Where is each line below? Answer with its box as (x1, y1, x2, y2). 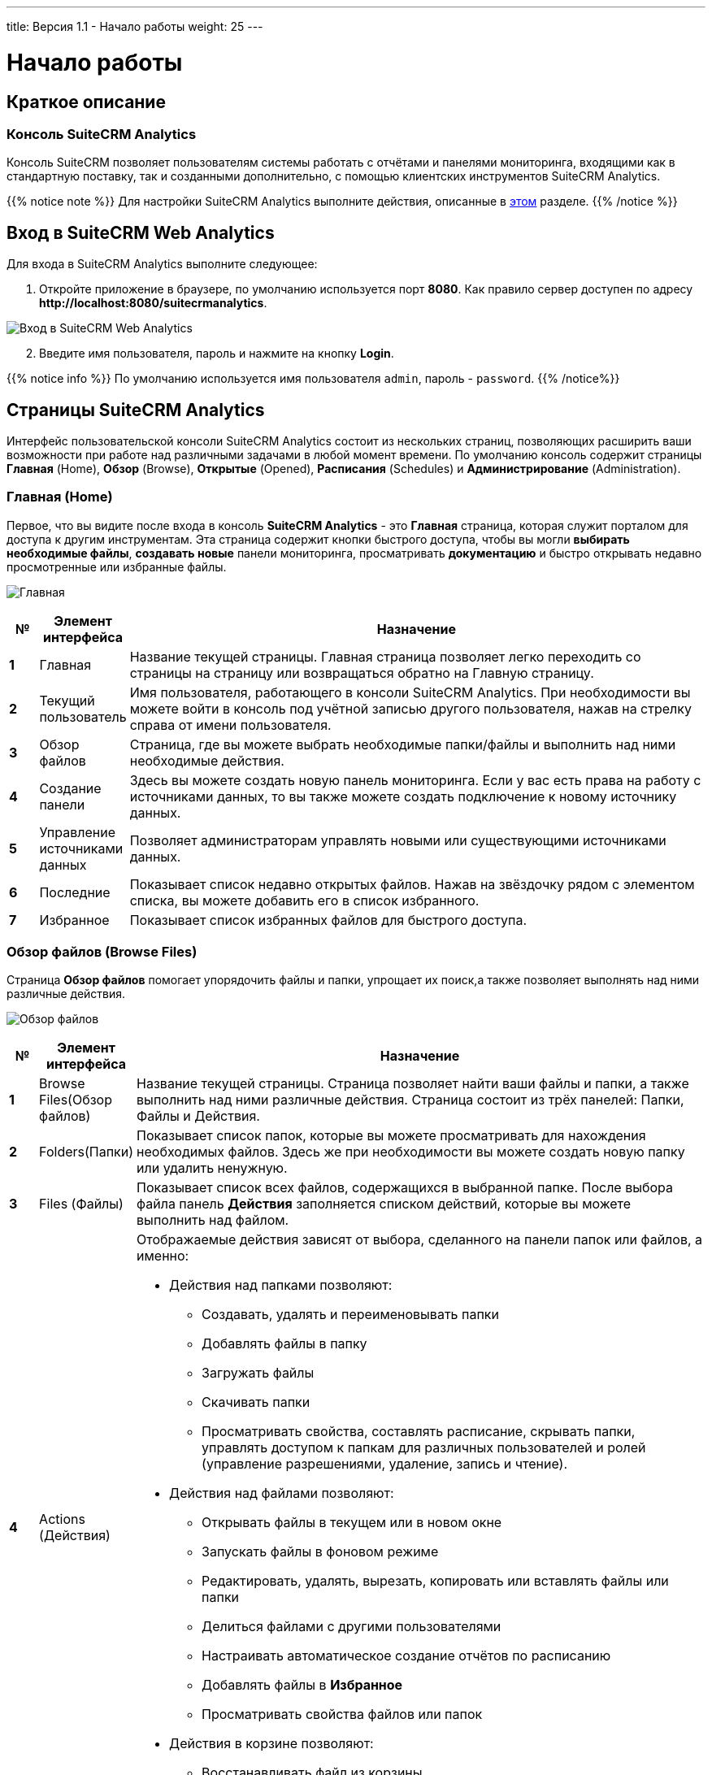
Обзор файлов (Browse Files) (7, 944, 198, 961)
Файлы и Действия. (137, 1108, 260, 1125)
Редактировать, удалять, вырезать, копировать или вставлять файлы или (202, 1573, 669, 1590)
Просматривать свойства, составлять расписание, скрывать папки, (202, 1423, 636, 1440)
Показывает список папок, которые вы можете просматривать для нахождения (137, 1127, 646, 1144)
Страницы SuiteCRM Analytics (7, 399, 265, 420)
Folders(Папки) (39, 1144, 134, 1161)
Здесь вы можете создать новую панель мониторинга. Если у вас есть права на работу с (129, 771, 701, 788)
